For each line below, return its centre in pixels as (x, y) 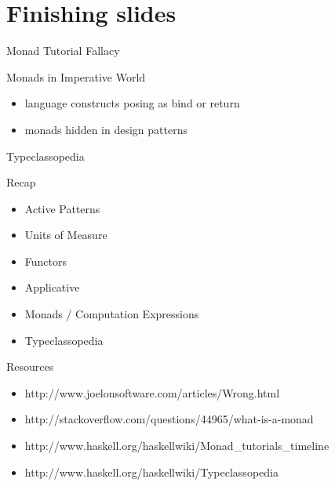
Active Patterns (62, 208)
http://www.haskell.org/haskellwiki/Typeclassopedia (151, 471)
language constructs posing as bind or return (132, 103)
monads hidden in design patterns (106, 129)
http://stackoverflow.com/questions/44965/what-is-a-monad (169, 419)
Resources (30, 366)
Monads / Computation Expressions (112, 314)
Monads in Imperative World (76, 76)
